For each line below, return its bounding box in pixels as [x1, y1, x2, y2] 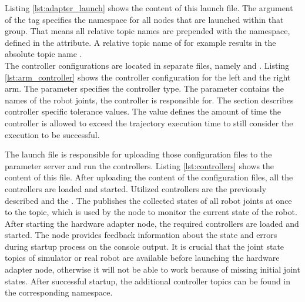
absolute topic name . [5, 48, 82, 60]
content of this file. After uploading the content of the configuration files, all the [5, 171, 293, 183]
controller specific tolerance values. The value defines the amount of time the [5, 105, 281, 118]
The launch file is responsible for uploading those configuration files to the [5, 148, 272, 160]
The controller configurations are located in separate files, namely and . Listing [5, 59, 290, 71]
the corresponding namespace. [5, 286, 113, 298]
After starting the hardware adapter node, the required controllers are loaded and [5, 217, 299, 229]
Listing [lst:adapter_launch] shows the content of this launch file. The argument [5, 2, 293, 14]
